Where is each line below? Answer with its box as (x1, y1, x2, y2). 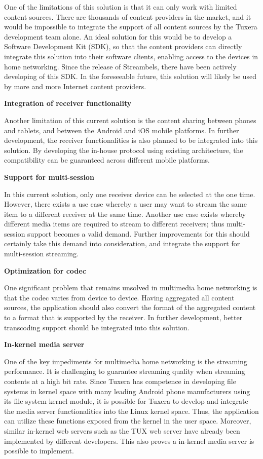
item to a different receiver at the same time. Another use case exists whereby (4, 208, 246, 219)
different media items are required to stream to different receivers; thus (4, 218, 224, 229)
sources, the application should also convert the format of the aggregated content (4, 302, 256, 313)
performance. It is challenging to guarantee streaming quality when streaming (4, 366, 245, 376)
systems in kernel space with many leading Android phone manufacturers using (4, 386, 250, 396)
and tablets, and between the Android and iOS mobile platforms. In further (4, 125, 239, 135)
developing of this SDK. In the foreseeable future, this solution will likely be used (4, 71, 257, 82)
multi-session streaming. (4, 248, 79, 259)
